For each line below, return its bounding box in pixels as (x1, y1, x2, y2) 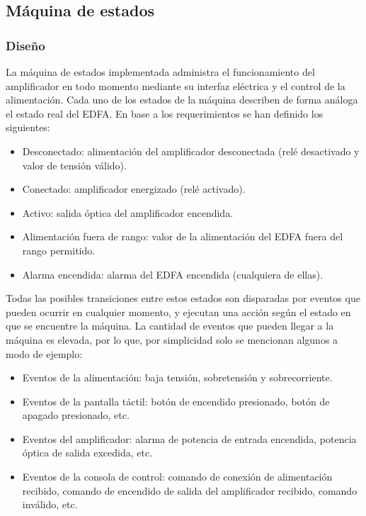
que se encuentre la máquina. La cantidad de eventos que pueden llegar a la (6, 318, 334, 333)
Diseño (6, 36, 45, 54)
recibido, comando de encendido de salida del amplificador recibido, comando (22, 483, 358, 498)
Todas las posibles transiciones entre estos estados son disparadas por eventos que (6, 291, 360, 305)
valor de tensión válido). (22, 157, 127, 172)
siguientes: (6, 120, 50, 135)
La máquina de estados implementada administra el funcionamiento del (6, 64, 315, 79)
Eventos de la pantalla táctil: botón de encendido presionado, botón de (22, 393, 330, 408)
